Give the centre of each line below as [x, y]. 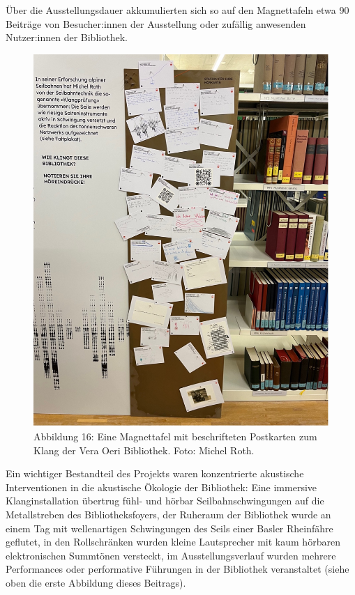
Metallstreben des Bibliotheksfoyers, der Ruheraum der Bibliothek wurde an [168, 515]
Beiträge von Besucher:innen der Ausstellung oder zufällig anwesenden [156, 23]
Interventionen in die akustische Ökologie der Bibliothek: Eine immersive [161, 487]
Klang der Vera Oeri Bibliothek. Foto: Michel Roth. [144, 450]
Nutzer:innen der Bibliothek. [67, 37]
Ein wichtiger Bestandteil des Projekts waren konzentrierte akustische [155, 473]
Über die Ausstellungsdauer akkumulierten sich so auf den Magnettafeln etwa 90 [177, 10]
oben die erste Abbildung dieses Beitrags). [96, 582]
